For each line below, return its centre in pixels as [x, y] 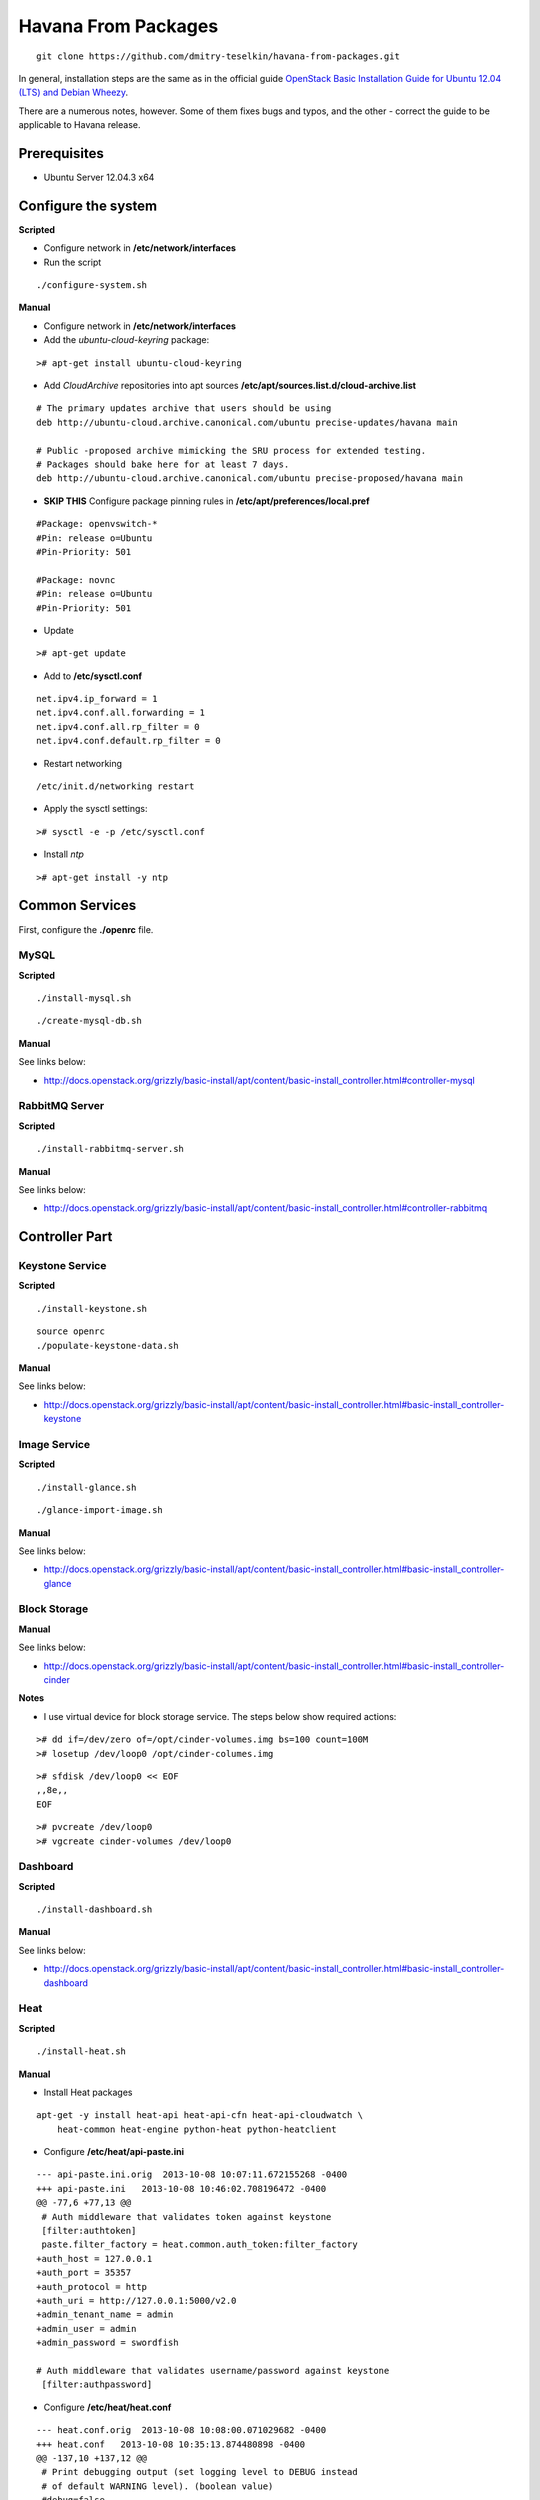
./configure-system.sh [92, 285]
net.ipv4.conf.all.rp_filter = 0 [118, 726]
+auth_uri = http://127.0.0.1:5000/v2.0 [136, 2300]
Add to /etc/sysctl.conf [93, 676]
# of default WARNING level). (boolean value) [157, 2486]
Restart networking [83, 763]
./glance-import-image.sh [100, 1510]
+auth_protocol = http [92, 2286]
